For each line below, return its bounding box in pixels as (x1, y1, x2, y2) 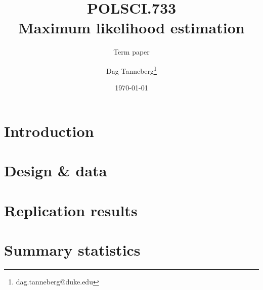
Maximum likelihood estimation (18, 17, 245, 38)
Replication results (4, 200, 138, 220)
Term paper (113, 46, 150, 57)
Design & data (4, 160, 107, 181)
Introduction (4, 120, 94, 141)
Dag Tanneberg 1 (106, 64, 157, 76)
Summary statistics (4, 239, 141, 260)
